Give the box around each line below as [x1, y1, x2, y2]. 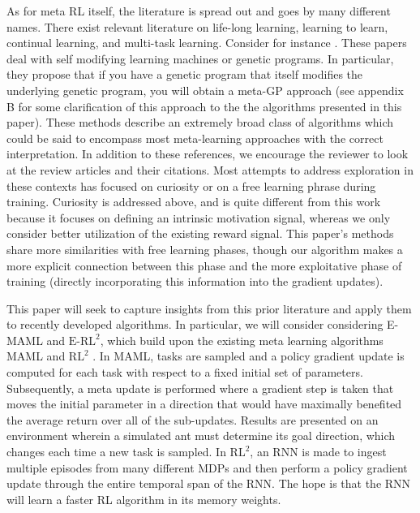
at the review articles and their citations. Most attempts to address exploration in [6, 161, 414, 178]
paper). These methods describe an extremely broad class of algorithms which [6, 114, 394, 131]
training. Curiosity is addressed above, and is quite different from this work [6, 193, 381, 210]
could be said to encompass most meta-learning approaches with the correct [6, 129, 384, 146]
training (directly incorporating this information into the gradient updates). [6, 273, 384, 290]
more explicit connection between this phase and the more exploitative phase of [6, 256, 402, 274]
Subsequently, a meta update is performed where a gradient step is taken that [6, 379, 394, 396]
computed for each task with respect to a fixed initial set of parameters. [6, 364, 363, 381]
